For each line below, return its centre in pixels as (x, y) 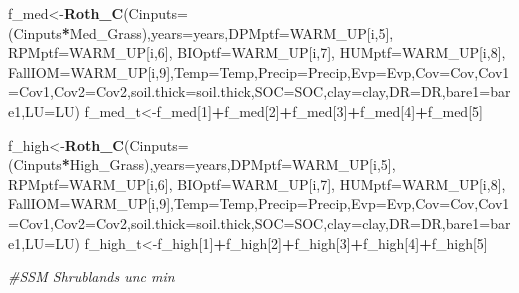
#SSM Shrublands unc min (91, 276)
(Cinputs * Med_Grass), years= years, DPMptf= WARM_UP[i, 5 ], (201, 32)
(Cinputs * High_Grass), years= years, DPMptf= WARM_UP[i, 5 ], (202, 164)
